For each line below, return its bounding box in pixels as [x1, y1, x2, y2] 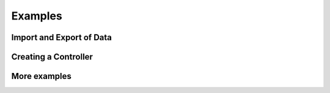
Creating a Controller [11, 52, 93, 62]
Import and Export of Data [11, 32, 112, 43]
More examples [11, 71, 71, 81]
